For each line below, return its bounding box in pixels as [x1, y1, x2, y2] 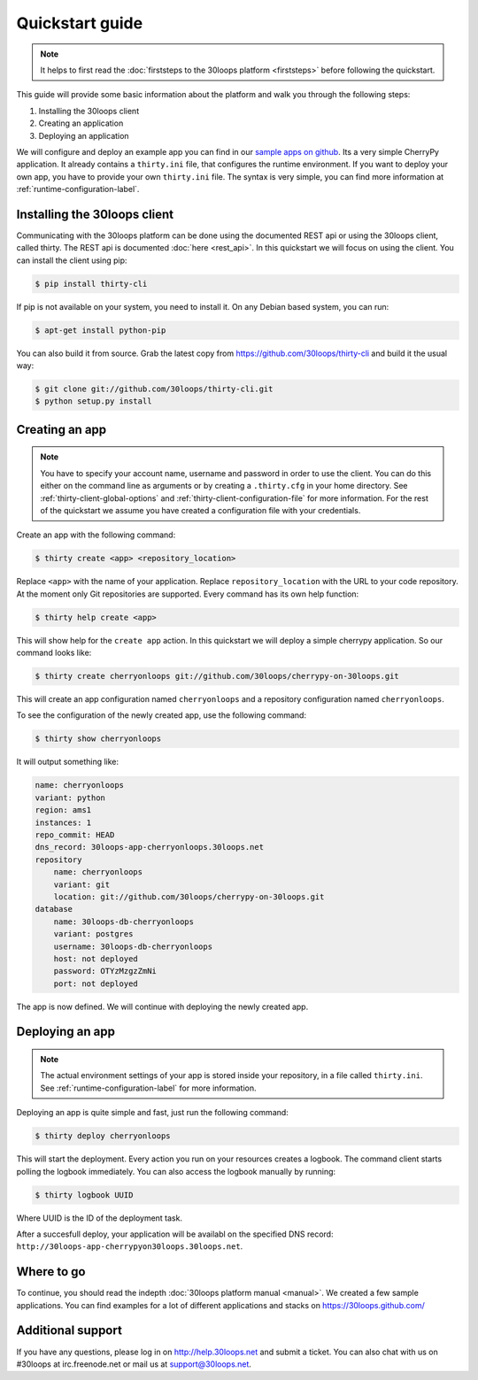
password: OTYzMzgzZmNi [53, 966, 157, 976]
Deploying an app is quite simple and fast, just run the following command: [16, 1107, 289, 1118]
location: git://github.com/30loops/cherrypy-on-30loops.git [53, 891, 325, 902]
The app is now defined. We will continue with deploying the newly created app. [16, 1001, 309, 1012]
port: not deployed [53, 978, 139, 989]
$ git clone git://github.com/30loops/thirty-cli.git [35, 384, 274, 394]
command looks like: [16, 647, 92, 659]
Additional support [16, 1323, 123, 1338]
